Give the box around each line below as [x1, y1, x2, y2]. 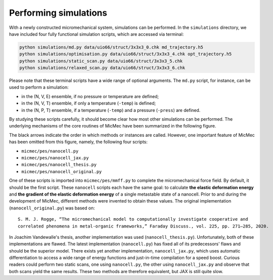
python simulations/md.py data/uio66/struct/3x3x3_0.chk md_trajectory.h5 [19, 44, 204, 50]
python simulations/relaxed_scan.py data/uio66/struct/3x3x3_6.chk [19, 65, 186, 71]
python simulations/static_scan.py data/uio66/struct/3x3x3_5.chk [19, 58, 183, 64]
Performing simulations [9, 7, 108, 18]
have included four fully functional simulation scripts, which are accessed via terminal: [9, 31, 184, 37]
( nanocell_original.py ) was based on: [9, 205, 95, 211]
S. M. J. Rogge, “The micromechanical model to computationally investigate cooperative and [18, 216, 248, 222]
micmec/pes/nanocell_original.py [21, 169, 102, 174]
